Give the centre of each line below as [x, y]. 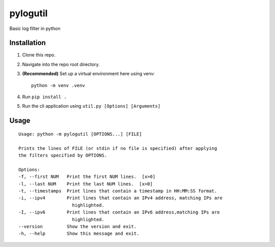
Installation [28, 43]
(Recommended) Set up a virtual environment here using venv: [89, 74]
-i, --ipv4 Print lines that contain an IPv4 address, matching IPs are [120, 198]
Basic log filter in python [35, 28]
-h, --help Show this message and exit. [79, 234]
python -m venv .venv [58, 85]
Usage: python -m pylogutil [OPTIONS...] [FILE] [80, 134]
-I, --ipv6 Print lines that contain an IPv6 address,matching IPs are [119, 212]
